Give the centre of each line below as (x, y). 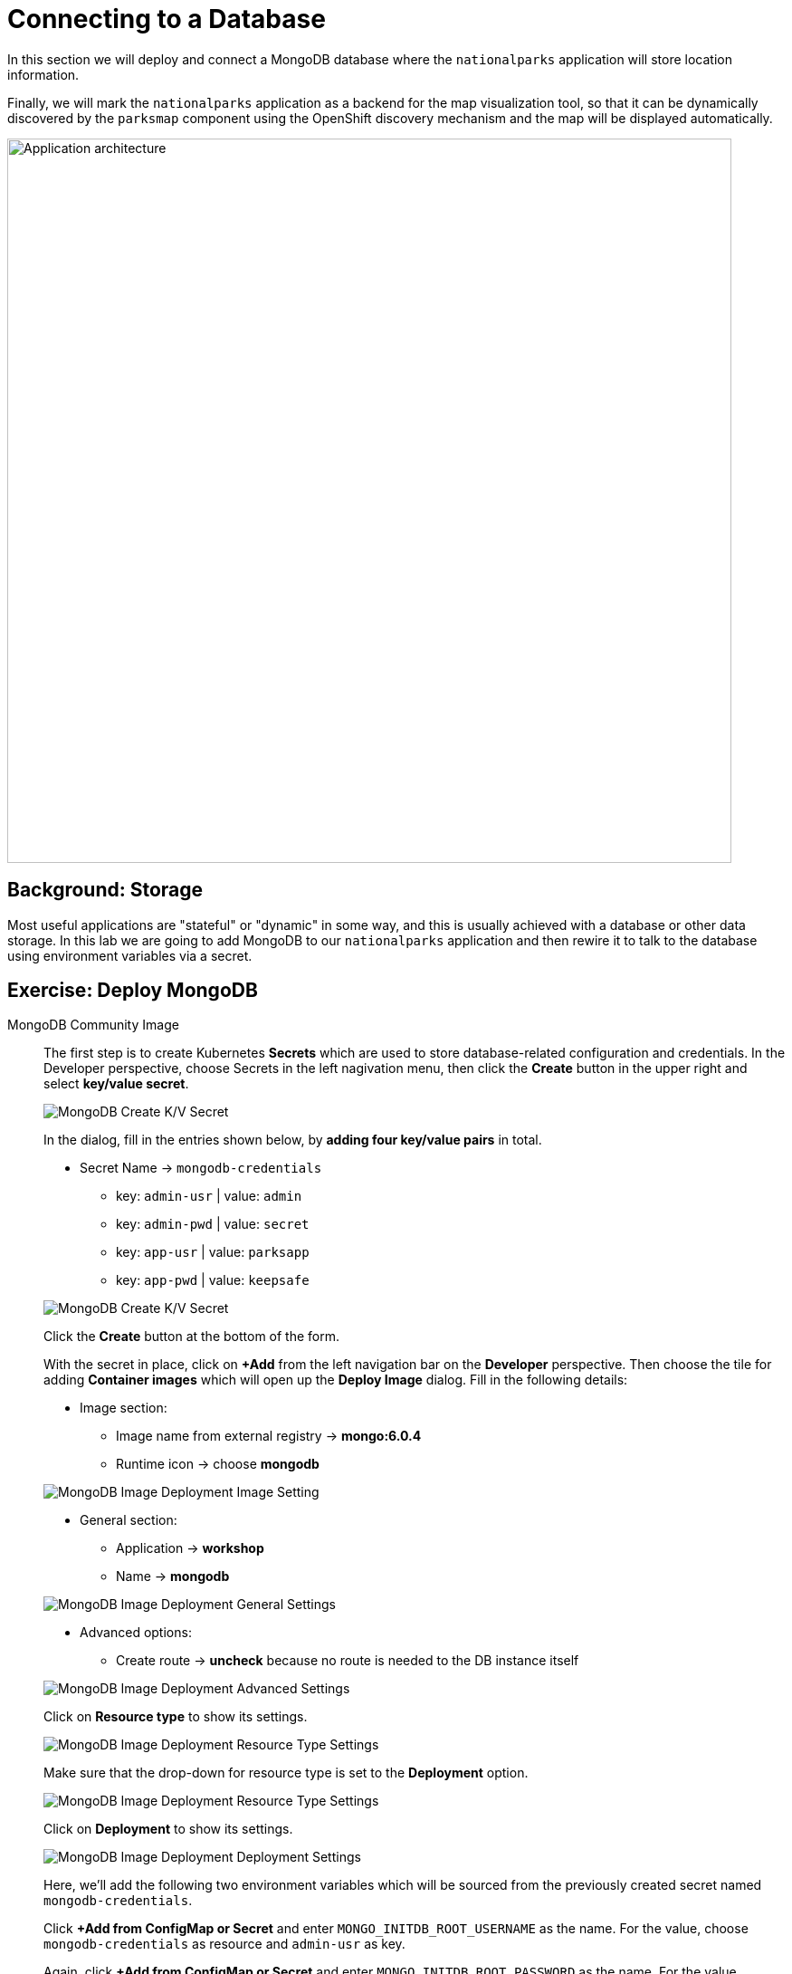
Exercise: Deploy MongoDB (133, 991)
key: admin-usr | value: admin (209, 1196)
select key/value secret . (116, 1084)
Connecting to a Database (167, 19)
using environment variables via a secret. (130, 955)
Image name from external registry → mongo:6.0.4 (269, 1436)
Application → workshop (190, 1548)
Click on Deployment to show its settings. (168, 1829)
